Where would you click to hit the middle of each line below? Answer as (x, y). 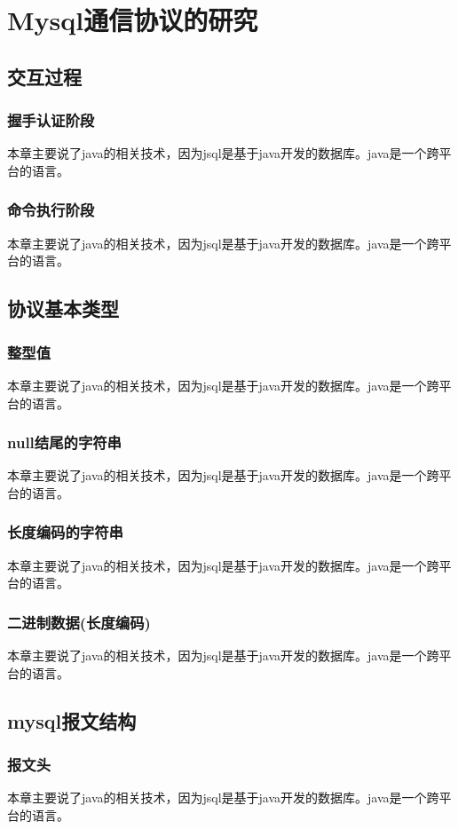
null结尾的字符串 (64, 442)
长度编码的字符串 (65, 532)
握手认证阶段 (51, 120)
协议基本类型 (63, 308)
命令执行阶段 (51, 210)
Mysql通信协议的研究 (133, 20)
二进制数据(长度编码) (79, 622)
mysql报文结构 (72, 720)
